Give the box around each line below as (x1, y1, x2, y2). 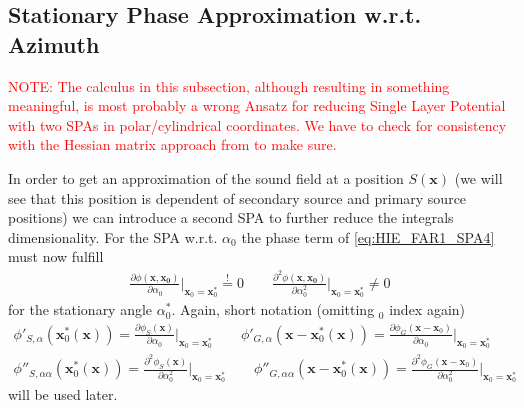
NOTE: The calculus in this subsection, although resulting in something (8, 75, 450, 96)
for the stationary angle (8, 299, 153, 320)
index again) (389, 299, 466, 320)
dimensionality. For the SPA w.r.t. (8, 226, 218, 247)
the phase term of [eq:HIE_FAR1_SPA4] (241, 226, 495, 247)
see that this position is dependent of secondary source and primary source (8, 187, 467, 208)
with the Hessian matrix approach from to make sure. (8, 134, 337, 155)
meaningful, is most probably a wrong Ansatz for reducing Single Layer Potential (8, 95, 506, 116)
